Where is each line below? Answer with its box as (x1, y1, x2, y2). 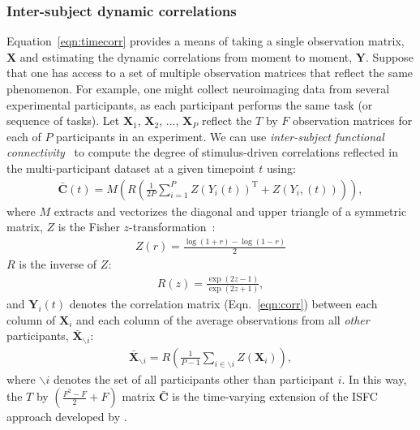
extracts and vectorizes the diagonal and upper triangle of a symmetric (54, 202, 407, 219)
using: (266, 159, 296, 176)
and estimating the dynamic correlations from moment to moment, (19, 48, 353, 65)
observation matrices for (293, 112, 413, 129)
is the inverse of (19, 255, 97, 272)
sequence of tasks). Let (6, 112, 120, 129)
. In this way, (341, 370, 407, 387)
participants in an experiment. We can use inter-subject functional (56, 127, 384, 144)
